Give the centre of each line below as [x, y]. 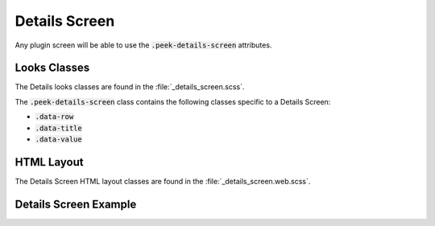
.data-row [54, 117]
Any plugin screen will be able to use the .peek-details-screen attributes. [143, 45]
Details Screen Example [76, 204]
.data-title [58, 128]
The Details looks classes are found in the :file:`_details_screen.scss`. [130, 87]
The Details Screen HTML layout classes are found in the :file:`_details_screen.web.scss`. [163, 181]
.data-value [58, 140]
